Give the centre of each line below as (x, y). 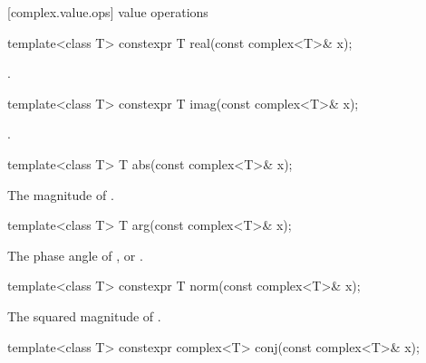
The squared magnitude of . (84, 315)
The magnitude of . (61, 194)
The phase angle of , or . (75, 255)
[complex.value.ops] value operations (108, 12)
